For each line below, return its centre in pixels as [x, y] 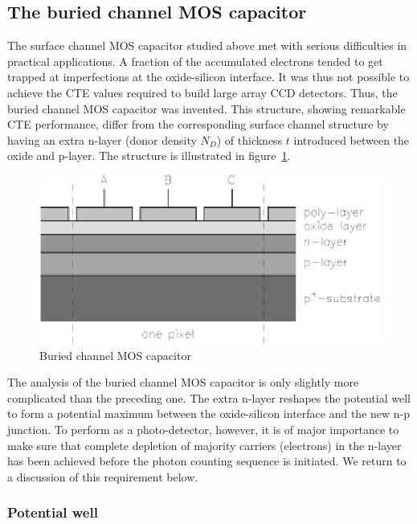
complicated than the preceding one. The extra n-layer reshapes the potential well [209, 397]
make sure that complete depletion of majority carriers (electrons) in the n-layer [204, 445]
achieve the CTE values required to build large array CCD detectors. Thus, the [202, 92]
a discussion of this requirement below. [103, 476]
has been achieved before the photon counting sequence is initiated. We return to [207, 461]
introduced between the [352, 139]
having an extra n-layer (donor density [102, 139]
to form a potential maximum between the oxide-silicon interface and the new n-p [209, 413]
